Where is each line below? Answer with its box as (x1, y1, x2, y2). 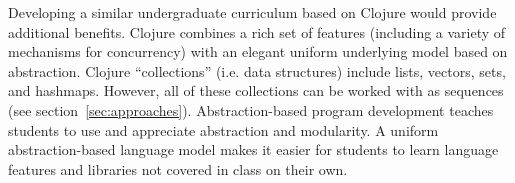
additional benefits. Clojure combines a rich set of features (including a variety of (8, 21, 506, 42)
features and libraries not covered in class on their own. (8, 158, 348, 179)
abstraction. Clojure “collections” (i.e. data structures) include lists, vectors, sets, (8, 60, 506, 81)
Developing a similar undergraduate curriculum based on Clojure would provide (8, 2, 497, 22)
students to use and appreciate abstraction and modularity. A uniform (8, 119, 439, 140)
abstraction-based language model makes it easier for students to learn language (8, 139, 499, 160)
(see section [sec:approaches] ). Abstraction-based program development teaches (8, 99, 494, 120)
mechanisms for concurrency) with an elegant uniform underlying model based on (8, 41, 508, 62)
